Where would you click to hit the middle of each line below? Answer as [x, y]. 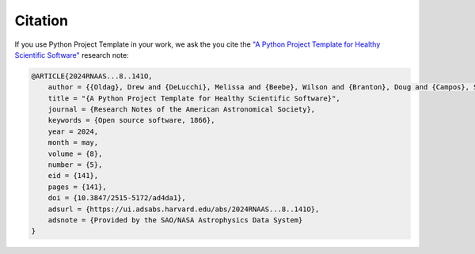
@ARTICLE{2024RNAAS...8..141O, [92, 76]
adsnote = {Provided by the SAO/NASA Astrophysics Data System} [175, 220]
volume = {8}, [75, 154]
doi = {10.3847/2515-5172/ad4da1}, [117, 198]
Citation [42, 21]
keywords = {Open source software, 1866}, [131, 120]
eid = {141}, [73, 176]
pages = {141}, [77, 187]
